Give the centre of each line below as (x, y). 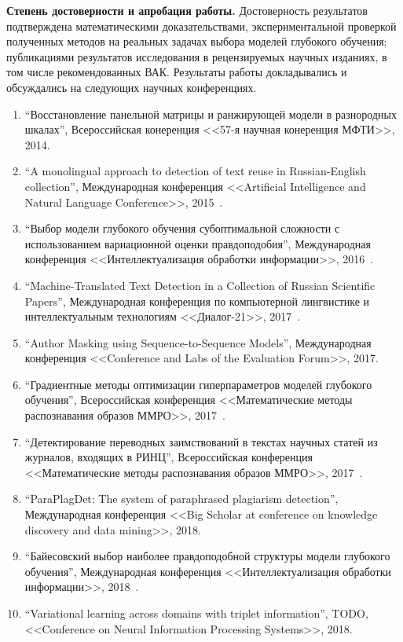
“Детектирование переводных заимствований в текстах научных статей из (201, 441)
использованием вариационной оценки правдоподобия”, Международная (198, 243)
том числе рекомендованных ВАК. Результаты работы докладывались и (177, 72)
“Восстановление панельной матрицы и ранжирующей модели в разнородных (211, 114)
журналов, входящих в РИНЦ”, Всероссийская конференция (169, 457)
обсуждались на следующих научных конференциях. (132, 87)
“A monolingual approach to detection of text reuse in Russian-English (195, 171)
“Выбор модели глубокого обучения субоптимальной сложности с (182, 228)
